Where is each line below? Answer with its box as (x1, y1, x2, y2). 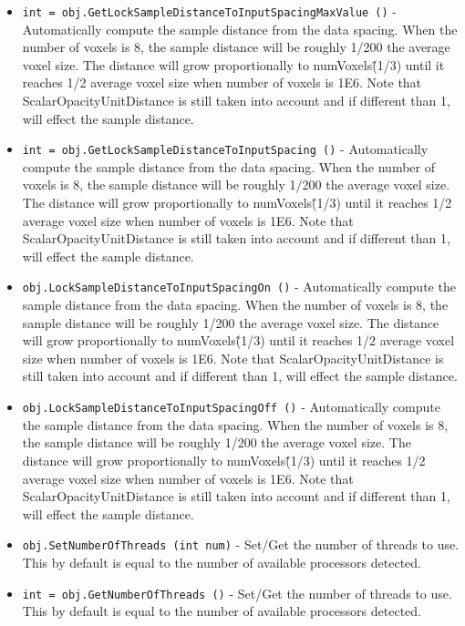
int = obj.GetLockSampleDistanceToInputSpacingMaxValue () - (22, 2, 398, 20)
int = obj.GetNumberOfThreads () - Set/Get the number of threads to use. (22, 583, 452, 602)
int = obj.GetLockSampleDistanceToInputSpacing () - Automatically (22, 139, 429, 159)
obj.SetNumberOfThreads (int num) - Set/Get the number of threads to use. (22, 535, 460, 554)
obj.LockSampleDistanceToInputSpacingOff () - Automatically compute (22, 397, 440, 416)
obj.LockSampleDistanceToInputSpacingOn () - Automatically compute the (22, 277, 456, 296)
